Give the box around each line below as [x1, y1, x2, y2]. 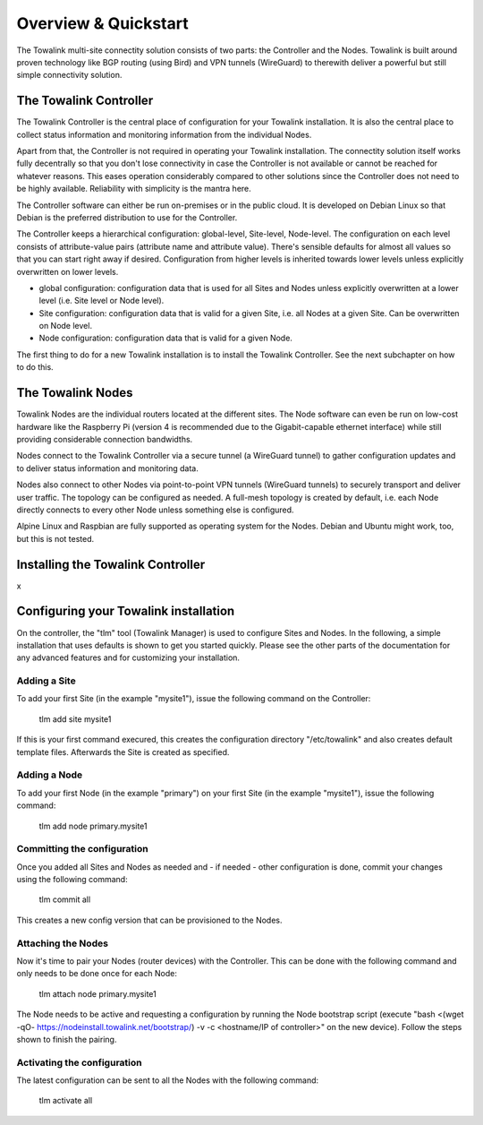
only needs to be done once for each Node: [16, 968, 178, 979]
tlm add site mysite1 [38, 713, 112, 725]
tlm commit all [38, 894, 91, 905]
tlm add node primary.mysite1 [38, 820, 148, 831]
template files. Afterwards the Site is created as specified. [16, 746, 230, 757]
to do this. [16, 362, 54, 373]
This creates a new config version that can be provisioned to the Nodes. [16, 915, 283, 925]
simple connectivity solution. [16, 70, 123, 81]
